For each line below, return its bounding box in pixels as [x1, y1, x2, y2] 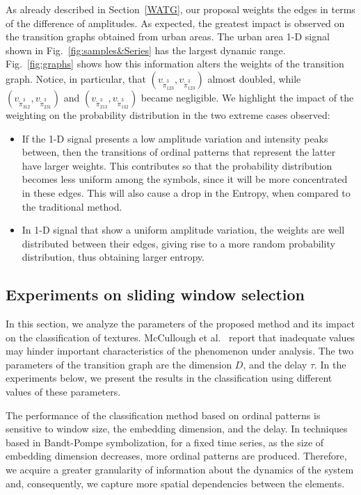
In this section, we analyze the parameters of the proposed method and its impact [6, 316, 355, 331]
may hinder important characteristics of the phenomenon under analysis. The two [6, 343, 354, 358]
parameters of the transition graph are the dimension [6, 357, 232, 371]
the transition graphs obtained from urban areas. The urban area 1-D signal [6, 29, 330, 44]
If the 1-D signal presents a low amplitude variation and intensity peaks [22, 131, 328, 145]
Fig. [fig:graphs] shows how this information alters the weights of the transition [6, 56, 344, 71]
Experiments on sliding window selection [6, 284, 305, 305]
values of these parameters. [6, 384, 121, 399]
